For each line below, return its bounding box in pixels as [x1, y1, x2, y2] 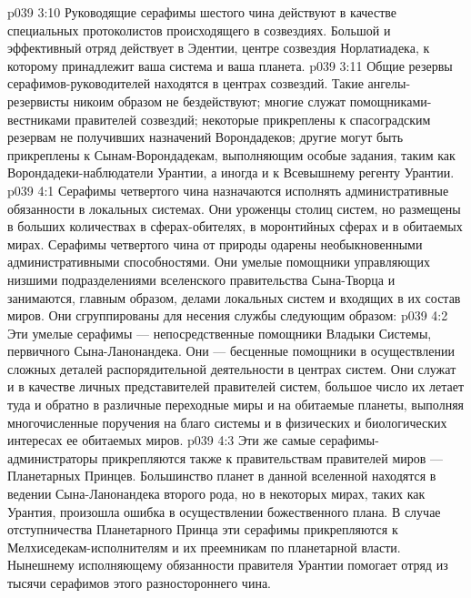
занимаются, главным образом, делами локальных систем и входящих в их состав [7, 288, 461, 307]
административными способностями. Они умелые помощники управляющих [7, 252, 430, 271]
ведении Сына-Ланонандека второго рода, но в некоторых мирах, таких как [7, 484, 426, 503]
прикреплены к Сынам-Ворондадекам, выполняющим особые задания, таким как [7, 145, 456, 164]
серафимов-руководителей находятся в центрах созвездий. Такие [7, 74, 364, 93]
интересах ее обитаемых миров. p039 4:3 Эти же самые [7, 431, 316, 450]
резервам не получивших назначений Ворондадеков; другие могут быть [7, 127, 404, 147]
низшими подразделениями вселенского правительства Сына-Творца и [7, 269, 396, 289]
